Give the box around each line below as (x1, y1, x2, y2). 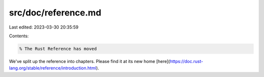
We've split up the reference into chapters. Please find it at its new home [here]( (9, 58, 171, 64)
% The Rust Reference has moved (19, 46, 97, 51)
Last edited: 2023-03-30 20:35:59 (9, 24, 79, 30)
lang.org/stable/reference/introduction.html (9, 65, 96, 71)
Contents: (9, 33, 29, 39)
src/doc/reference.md (9, 7, 102, 18)
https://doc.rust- (170, 58, 203, 64)
